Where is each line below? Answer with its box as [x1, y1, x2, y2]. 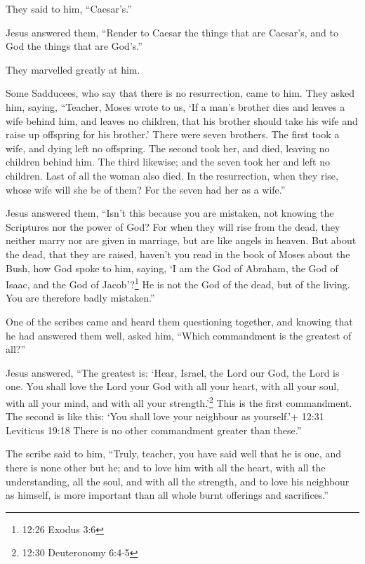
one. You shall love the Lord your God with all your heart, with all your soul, [6, 379, 340, 394]
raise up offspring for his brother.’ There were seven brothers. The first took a [6, 127, 340, 142]
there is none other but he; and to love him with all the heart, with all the [6, 459, 326, 474]
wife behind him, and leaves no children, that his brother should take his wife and [6, 113, 358, 128]
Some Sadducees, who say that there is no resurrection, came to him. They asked [6, 86, 355, 100]
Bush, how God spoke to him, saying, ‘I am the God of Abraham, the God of [6, 260, 338, 275]
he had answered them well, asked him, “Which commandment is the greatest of [6, 328, 352, 342]
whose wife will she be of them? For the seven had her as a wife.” [6, 182, 286, 196]
